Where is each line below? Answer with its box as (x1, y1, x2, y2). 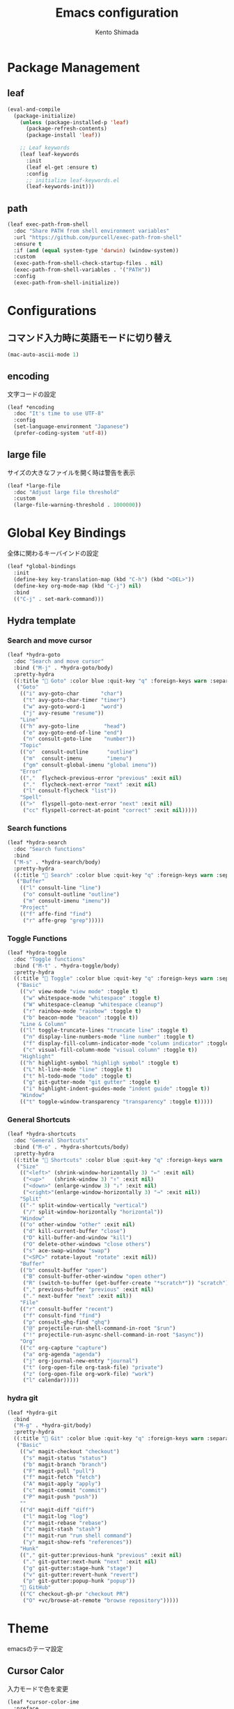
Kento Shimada (95, 28, 139, 36)
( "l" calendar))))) (22, 1377, 79, 1384)
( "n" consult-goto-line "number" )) (22, 735, 136, 743)
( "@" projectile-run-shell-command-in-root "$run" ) (22, 1325, 176, 1332)
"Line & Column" (19, 1020, 68, 1027)
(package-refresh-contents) (25, 125, 108, 132)
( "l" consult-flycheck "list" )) (22, 788, 117, 795)
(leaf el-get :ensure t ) (25, 164, 98, 171)
